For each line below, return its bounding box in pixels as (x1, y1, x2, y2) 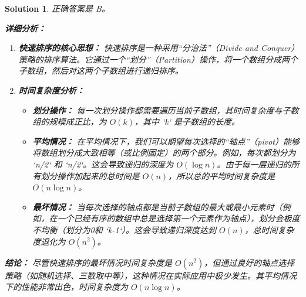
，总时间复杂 (244, 223, 294, 235)
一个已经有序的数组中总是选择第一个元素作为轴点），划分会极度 (57, 212, 300, 224)
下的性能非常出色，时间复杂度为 (5, 281, 128, 293)
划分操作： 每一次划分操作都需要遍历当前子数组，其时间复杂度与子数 (32, 104, 299, 116)
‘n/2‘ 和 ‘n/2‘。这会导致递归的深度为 (32, 158, 174, 170)
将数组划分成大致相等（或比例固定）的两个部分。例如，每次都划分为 (32, 146, 296, 159)
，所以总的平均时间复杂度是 (168, 169, 275, 182)
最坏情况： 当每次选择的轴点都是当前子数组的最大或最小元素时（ (32, 200, 283, 213)
